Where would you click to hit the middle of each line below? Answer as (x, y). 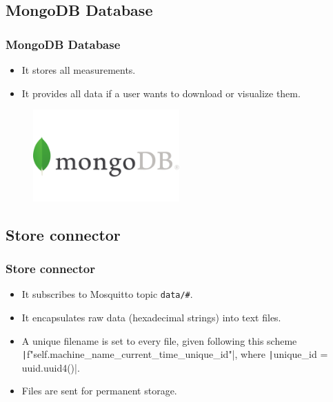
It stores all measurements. (79, 70)
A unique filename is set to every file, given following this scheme (159, 340)
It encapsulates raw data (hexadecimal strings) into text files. (151, 317)
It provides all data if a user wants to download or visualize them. (161, 93)
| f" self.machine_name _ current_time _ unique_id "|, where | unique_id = (175, 354)
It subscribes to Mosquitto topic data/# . (107, 294)
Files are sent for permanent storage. (99, 391)
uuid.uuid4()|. (51, 367)
